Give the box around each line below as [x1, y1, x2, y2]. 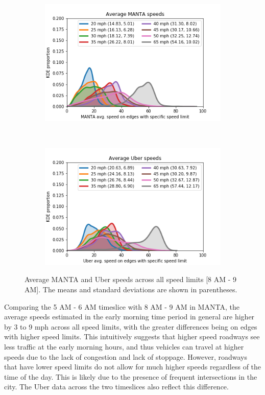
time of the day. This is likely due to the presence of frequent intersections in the [4, 371, 257, 382]
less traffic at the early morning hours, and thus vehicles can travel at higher [4, 341, 244, 352]
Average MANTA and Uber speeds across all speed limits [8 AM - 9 [25, 274, 237, 285]
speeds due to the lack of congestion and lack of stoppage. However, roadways [4, 351, 248, 362]
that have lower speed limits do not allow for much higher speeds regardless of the [4, 361, 261, 372]
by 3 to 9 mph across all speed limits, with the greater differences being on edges [4, 321, 257, 332]
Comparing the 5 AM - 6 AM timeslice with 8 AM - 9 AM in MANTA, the [4, 301, 239, 312]
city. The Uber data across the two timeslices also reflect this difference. [4, 381, 229, 392]
